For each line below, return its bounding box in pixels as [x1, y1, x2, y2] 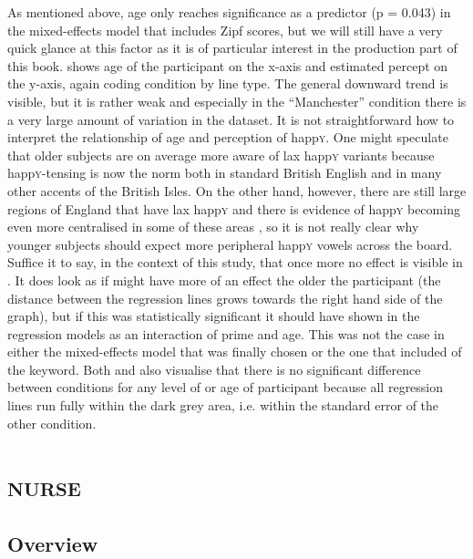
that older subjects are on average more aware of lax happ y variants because [7, 145, 435, 164]
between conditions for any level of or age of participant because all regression [7, 378, 444, 397]
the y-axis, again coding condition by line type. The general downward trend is [7, 74, 448, 93]
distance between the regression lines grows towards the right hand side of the [7, 288, 443, 307]
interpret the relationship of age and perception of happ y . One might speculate [7, 128, 448, 147]
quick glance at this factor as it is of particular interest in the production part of [7, 38, 458, 57]
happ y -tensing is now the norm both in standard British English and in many [7, 163, 442, 182]
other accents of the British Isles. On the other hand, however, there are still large [7, 181, 467, 200]
